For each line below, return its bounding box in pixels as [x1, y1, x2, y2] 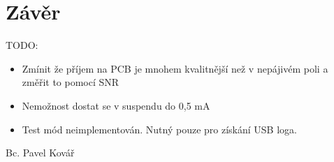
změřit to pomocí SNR [22, 75, 119, 89]
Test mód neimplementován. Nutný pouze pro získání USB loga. [22, 121, 297, 136]
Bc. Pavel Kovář [6, 145, 75, 160]
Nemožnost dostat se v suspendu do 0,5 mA [22, 98, 210, 112]
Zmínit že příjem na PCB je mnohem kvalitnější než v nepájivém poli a [22, 61, 328, 75]
